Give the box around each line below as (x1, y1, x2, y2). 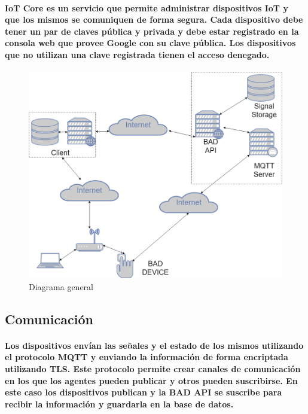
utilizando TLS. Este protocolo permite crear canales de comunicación (5, 363, 301, 375)
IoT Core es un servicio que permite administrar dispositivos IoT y (5, 1, 288, 14)
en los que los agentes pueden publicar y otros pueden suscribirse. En (5, 374, 298, 386)
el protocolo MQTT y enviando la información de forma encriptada (5, 351, 288, 363)
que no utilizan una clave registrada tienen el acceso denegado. (5, 48, 270, 60)
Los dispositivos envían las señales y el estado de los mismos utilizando (5, 339, 304, 351)
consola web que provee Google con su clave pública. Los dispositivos (5, 36, 296, 49)
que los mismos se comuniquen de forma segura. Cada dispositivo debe (5, 13, 303, 26)
